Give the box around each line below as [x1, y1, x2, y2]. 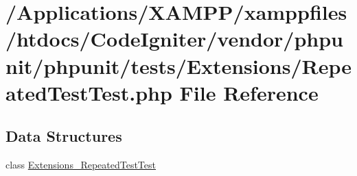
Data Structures [5, 125, 122, 147]
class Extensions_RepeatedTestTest [5, 158, 156, 172]
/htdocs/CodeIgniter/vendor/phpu [5, 25, 343, 53]
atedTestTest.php [5, 78, 172, 106]
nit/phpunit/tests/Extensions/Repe [5, 51, 352, 79]
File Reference [179, 78, 319, 106]
